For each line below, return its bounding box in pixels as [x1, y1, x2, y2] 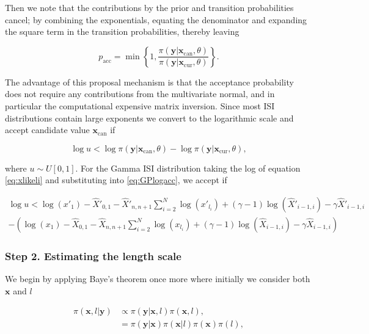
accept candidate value [5, 123, 90, 136]
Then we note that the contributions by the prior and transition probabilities [5, 1, 294, 13]
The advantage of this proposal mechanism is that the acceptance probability [5, 75, 294, 88]
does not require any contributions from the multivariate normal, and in [5, 87, 275, 100]
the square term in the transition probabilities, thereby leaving [5, 25, 239, 38]
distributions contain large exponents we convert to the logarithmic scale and [5, 111, 294, 124]
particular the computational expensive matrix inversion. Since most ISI [5, 99, 275, 112]
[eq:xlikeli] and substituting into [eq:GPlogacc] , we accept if [5, 173, 227, 186]
